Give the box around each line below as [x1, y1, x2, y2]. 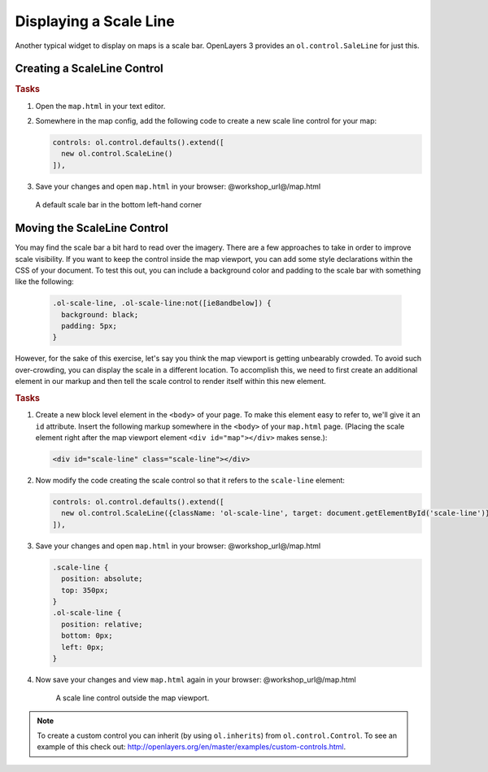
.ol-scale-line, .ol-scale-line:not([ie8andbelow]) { [52, 299, 272, 308]
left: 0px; [61, 643, 105, 652]
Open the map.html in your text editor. [35, 101, 166, 111]
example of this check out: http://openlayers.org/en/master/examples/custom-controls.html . [37, 742, 346, 752]
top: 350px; [61, 586, 109, 595]
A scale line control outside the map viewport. [55, 693, 210, 703]
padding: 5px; [61, 321, 118, 331]
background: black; [61, 310, 139, 319]
